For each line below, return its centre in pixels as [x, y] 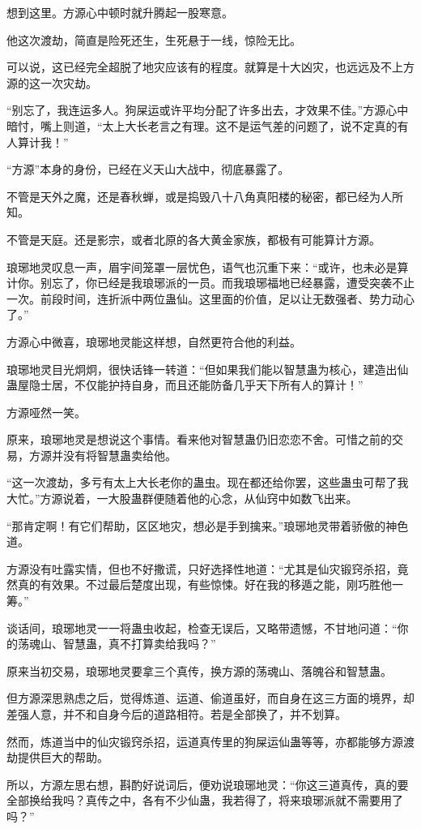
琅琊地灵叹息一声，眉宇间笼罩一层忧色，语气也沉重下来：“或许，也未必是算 [208, 266]
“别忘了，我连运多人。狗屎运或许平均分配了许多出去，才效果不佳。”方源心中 [208, 110]
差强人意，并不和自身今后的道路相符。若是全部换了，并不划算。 [176, 714]
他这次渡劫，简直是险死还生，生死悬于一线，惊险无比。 [154, 39]
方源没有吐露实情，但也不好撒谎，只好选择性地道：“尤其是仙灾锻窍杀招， [202, 568]
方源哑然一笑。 [46, 412]
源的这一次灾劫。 [52, 82]
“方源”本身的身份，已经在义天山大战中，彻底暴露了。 [148, 169]
